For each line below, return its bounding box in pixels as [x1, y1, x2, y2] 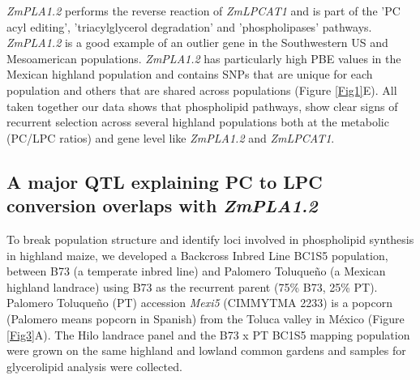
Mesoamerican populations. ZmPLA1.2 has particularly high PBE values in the [6, 49, 401, 66]
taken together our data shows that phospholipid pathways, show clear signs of [6, 97, 398, 114]
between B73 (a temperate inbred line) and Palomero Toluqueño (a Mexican [6, 263, 386, 280]
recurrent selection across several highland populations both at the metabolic [6, 113, 389, 130]
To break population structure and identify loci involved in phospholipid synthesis [6, 230, 414, 247]
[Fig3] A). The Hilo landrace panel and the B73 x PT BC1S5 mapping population [6, 326, 410, 343]
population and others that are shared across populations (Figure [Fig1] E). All [6, 81, 397, 98]
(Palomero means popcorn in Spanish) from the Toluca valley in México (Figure [6, 310, 405, 327]
